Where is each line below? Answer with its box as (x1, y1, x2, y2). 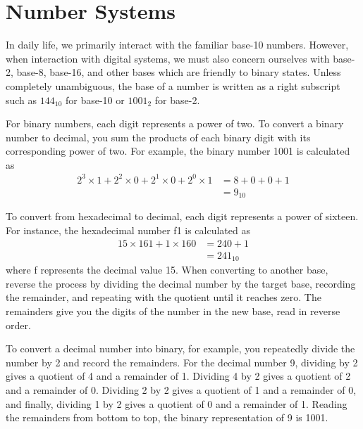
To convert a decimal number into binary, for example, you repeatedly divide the (6, 341, 355, 356)
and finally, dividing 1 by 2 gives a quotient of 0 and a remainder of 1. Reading (6, 396, 347, 411)
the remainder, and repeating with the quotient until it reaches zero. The (6, 290, 321, 305)
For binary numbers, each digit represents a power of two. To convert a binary (6, 116, 344, 131)
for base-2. (154, 92, 200, 107)
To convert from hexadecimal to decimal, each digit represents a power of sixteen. (6, 209, 359, 224)
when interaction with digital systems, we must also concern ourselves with (6, 51, 330, 65)
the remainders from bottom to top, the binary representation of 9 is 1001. (6, 410, 328, 425)
